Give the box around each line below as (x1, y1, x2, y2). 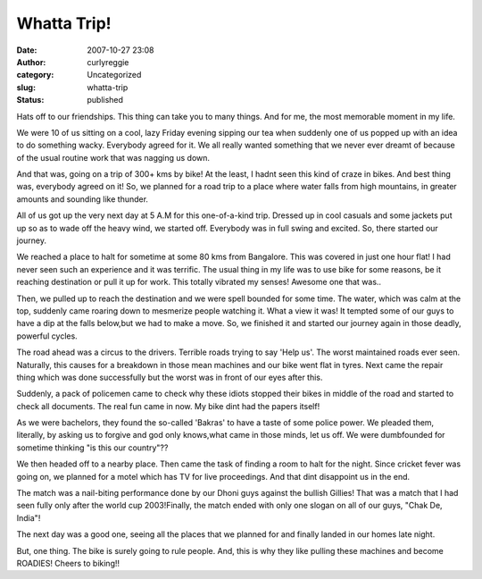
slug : (16, 81, 36, 93)
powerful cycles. (16, 331, 78, 341)
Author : (16, 56, 46, 67)
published (87, 95, 124, 105)
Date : (16, 45, 37, 55)
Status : (16, 95, 45, 105)
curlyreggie (87, 56, 129, 67)
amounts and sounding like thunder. (16, 193, 149, 205)
